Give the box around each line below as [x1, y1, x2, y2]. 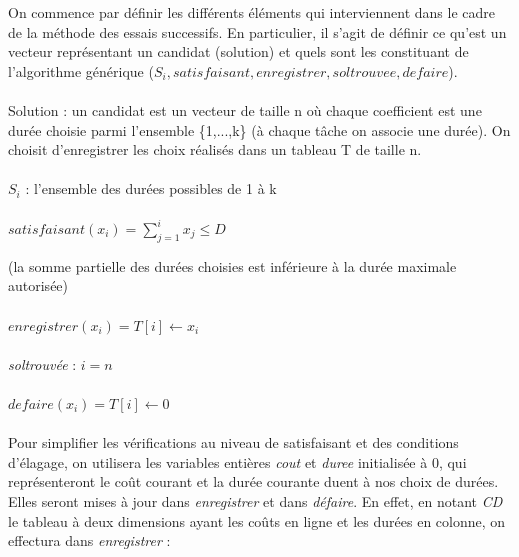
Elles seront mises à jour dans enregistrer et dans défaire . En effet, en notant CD [8, 490, 503, 511]
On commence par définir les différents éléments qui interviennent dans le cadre [8, 2, 495, 22]
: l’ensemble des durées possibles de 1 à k [25, 178, 277, 199]
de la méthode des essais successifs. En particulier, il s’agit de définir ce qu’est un [8, 21, 507, 42]
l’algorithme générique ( [8, 60, 154, 81]
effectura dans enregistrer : [8, 530, 171, 551]
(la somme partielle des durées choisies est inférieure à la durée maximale [8, 255, 457, 276]
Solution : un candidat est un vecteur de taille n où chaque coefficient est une [8, 99, 482, 120]
